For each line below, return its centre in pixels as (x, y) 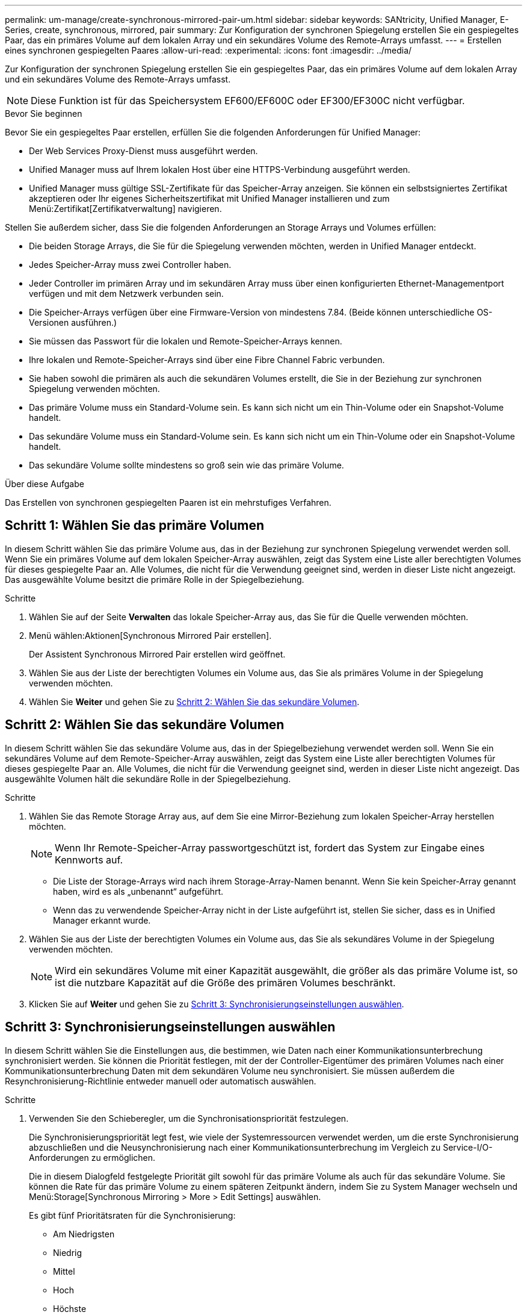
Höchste (70, 1308)
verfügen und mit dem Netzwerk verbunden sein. (126, 294)
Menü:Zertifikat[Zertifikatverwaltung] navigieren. (125, 209)
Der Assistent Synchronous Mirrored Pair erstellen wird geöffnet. (157, 654)
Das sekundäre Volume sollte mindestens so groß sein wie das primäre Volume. (186, 465)
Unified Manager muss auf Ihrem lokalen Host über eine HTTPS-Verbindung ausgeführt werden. (220, 169)
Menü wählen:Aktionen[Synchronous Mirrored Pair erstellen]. (150, 635)
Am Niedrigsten (84, 1234)
